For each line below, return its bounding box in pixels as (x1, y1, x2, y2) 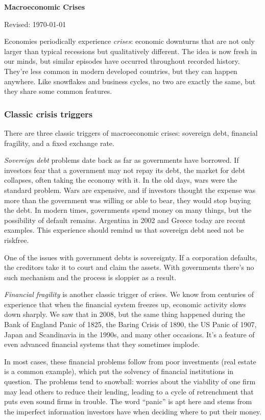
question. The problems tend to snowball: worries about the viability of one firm (4, 376, 256, 387)
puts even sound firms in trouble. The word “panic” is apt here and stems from (4, 396, 252, 407)
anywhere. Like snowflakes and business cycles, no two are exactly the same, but (4, 76, 256, 86)
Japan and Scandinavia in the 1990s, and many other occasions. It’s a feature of (4, 329, 255, 339)
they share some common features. (4, 86, 112, 96)
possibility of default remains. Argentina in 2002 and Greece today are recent (4, 214, 246, 225)
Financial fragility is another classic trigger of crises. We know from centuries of (4, 289, 254, 300)
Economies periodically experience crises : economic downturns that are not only (4, 36, 255, 46)
